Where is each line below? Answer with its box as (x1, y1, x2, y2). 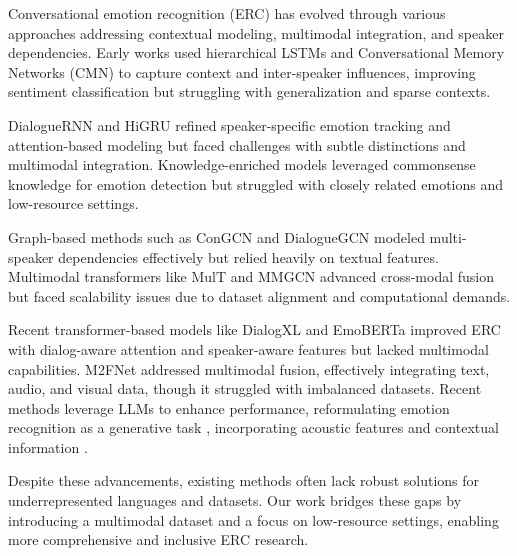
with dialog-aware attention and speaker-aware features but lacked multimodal (8, 338, 489, 359)
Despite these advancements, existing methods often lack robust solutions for (8, 470, 480, 491)
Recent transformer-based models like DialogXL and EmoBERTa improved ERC (8, 319, 501, 340)
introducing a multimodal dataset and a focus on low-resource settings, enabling (8, 509, 499, 530)
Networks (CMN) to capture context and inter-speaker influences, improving (8, 61, 476, 82)
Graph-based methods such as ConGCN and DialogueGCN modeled (8, 226, 425, 247)
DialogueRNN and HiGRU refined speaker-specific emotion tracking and (8, 114, 451, 135)
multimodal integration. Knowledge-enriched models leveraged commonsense (8, 154, 476, 175)
